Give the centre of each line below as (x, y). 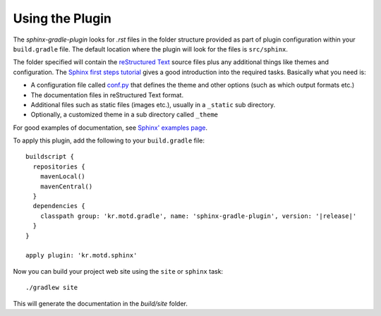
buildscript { (50, 157)
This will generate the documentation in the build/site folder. (101, 303)
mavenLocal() (62, 177)
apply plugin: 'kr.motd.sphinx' (81, 255)
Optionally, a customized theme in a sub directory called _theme (125, 115)
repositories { (59, 166)
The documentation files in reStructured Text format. (107, 95)
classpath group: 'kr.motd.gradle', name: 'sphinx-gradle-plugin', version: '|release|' (198, 216)
